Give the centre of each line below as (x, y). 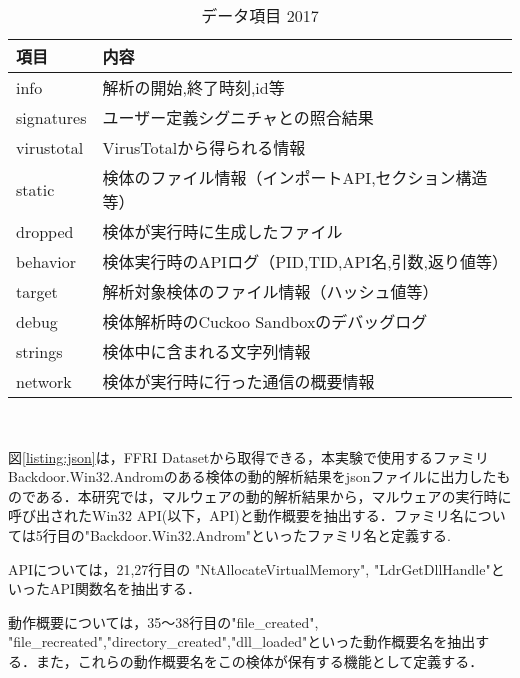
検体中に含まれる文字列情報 (206, 351)
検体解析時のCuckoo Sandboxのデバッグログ (265, 321)
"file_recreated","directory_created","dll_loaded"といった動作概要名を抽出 (242, 641)
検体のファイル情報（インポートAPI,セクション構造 (295, 177)
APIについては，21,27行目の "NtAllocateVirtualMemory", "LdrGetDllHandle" (249, 568)
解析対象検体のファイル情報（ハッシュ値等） (270, 291)
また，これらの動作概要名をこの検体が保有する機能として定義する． (259, 660)
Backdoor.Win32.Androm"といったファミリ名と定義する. (270, 534)
